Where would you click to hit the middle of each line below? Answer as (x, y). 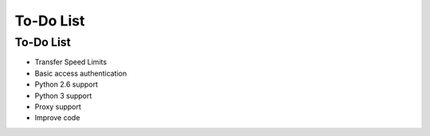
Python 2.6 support (66, 84)
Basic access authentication (81, 73)
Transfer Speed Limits (71, 62)
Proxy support (58, 107)
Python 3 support (63, 95)
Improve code (57, 118)
